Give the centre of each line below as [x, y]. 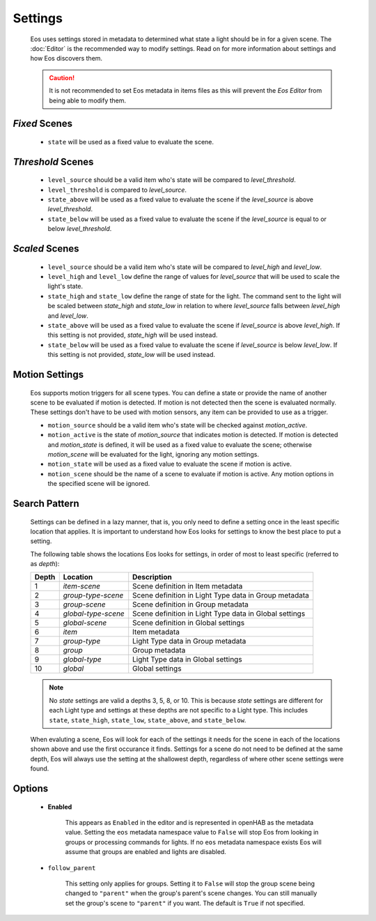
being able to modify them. [88, 100]
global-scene [85, 623]
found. [40, 769]
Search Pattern [46, 503]
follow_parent [72, 868]
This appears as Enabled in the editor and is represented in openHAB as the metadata [189, 822]
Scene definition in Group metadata [190, 604]
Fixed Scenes [43, 124]
